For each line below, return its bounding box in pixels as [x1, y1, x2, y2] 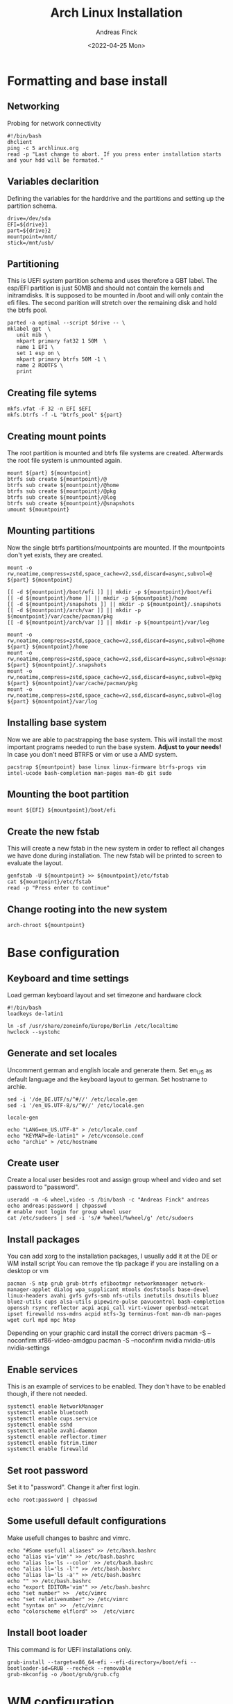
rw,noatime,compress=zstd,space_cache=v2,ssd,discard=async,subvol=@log [7, 691, 222, 699]
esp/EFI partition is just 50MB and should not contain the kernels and [7, 284, 205, 293]
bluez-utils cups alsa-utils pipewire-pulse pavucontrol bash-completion [7, 1298, 225, 1306]
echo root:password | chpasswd [7, 1496, 98, 1503]
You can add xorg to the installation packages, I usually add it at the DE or [7, 1252, 218, 1261]
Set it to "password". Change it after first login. [7, 1482, 141, 1491]
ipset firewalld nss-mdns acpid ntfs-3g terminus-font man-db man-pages [7, 1311, 222, 1318]
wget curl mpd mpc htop [7, 1317, 76, 1324]
